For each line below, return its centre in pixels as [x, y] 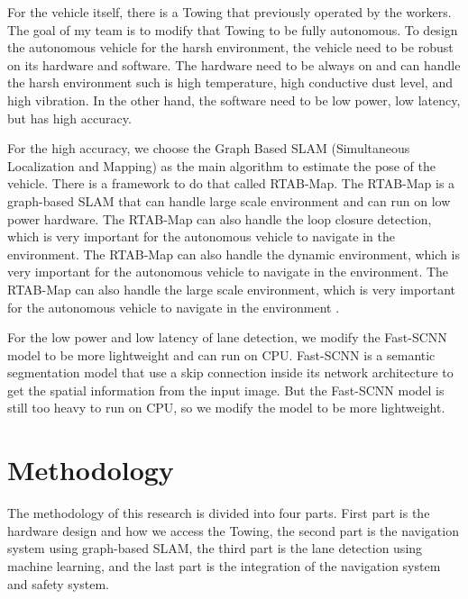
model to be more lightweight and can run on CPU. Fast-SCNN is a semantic [221, 354]
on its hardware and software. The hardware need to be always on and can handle [234, 64]
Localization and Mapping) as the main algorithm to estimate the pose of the [221, 165]
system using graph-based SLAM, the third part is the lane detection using [215, 548]
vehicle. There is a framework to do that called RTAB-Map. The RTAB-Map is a [231, 183]
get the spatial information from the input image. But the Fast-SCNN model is [226, 390]
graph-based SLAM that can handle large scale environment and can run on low [229, 200]
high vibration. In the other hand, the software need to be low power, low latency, [234, 100]
